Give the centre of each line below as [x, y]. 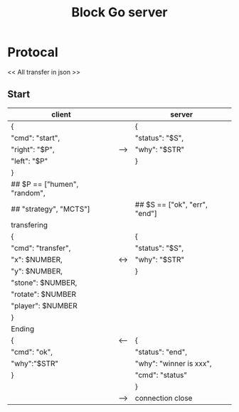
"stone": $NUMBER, [44, 283]
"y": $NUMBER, [37, 271]
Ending [23, 329]
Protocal [33, 52]
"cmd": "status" [161, 375]
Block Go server [119, 12]
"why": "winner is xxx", [173, 363]
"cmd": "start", [36, 138]
